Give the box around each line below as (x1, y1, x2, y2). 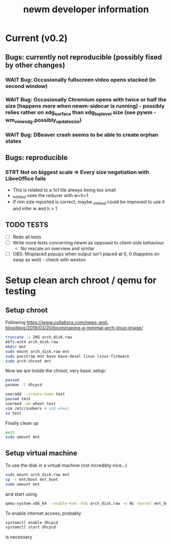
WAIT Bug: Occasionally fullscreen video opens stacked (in (5, 76, 156, 83)
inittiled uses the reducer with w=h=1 (12, 192, 89, 200)
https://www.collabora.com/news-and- (26, 319, 109, 325)
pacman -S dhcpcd (5, 382, 42, 387)
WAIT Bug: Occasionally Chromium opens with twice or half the (5, 96, 167, 103)
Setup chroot (5, 306, 48, 314)
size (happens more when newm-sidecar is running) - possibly (5, 102, 165, 110)
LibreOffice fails (5, 175, 46, 182)
